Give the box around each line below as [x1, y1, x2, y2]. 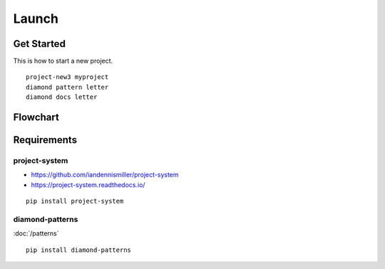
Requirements [13, 134, 78, 146]
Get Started [13, 38, 66, 50]
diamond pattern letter [26, 83, 109, 91]
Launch [13, 11, 58, 26]
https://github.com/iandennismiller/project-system [31, 171, 179, 179]
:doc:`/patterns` [13, 229, 60, 238]
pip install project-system [26, 197, 124, 206]
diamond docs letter [26, 93, 98, 101]
